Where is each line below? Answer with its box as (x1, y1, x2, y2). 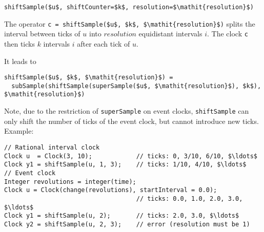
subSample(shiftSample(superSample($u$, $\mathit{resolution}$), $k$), (11, 82, 261, 90)
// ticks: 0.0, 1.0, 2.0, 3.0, (136, 195, 243, 202)
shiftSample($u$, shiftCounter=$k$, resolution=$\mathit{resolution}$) (4, 4, 254, 11)
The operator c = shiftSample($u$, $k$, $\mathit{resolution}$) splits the (4, 18, 255, 29)
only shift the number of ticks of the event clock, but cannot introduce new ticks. (4, 115, 259, 126)
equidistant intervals (138, 28, 202, 39)
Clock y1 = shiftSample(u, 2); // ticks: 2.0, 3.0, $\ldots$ (4, 212, 239, 220)
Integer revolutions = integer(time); (4, 178, 136, 185)
